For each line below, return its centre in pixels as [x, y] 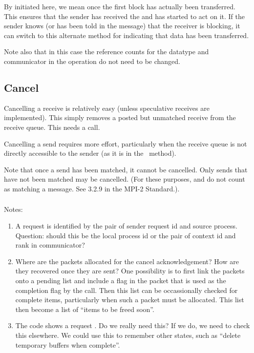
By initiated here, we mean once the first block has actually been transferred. [120, 6]
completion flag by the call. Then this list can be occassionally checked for [127, 290]
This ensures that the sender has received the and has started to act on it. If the [124, 16]
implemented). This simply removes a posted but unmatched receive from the [120, 117]
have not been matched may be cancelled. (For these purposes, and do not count [125, 179]
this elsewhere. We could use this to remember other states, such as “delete [128, 335]
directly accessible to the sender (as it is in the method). [90, 153]
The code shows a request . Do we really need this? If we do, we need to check [133, 325]
